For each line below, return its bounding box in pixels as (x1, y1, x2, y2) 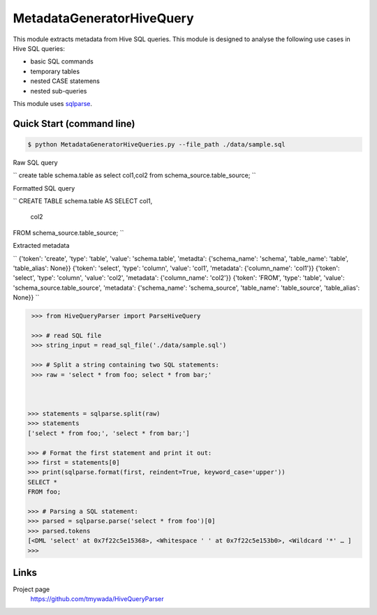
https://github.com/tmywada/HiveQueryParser (30, 595, 164, 603)
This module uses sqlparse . (13, 99, 92, 108)
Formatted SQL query (13, 184, 75, 192)
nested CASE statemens (30, 77, 101, 85)
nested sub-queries (30, 87, 87, 95)
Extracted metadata (13, 242, 70, 250)
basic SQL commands (30, 57, 94, 66)
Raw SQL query (13, 158, 59, 167)
